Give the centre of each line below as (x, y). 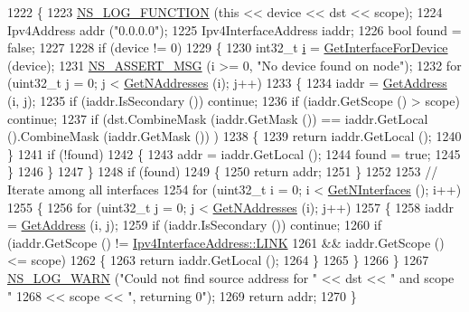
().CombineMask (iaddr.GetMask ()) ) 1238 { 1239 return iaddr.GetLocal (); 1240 (234, 136)
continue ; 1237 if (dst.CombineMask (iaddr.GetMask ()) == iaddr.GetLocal (218, 118)
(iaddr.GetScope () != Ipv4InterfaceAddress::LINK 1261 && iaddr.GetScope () (226, 242)
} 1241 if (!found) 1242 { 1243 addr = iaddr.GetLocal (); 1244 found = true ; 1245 (234, 153)
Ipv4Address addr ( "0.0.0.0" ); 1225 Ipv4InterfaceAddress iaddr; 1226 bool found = (234, 29)
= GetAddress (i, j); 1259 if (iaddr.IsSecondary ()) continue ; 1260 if (194, 225)
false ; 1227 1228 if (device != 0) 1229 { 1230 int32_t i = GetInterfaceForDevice (228, 47)
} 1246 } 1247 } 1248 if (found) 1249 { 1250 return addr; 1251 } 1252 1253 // (223, 171)
